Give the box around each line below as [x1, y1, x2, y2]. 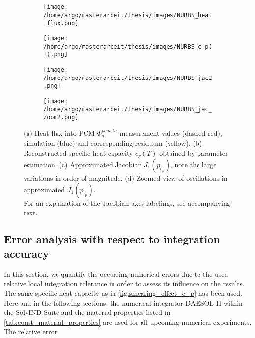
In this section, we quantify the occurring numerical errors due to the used [4, 268, 228, 279]
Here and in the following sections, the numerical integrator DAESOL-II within [4, 297, 243, 308]
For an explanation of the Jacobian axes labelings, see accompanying [24, 197, 230, 208]
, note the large [170, 159, 217, 170]
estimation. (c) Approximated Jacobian [24, 159, 142, 170]
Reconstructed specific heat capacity [24, 147, 133, 157]
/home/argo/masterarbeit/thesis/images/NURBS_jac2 [43, 74, 212, 81]
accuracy [4, 245, 49, 260]
